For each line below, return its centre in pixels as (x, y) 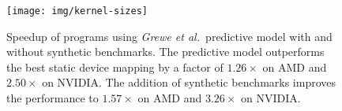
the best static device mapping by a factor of (115, 67)
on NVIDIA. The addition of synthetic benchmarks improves (189, 82)
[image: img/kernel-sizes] (77, 11)
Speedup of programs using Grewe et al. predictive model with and (169, 36)
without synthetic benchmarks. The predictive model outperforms (165, 52)
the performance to (53, 98)
